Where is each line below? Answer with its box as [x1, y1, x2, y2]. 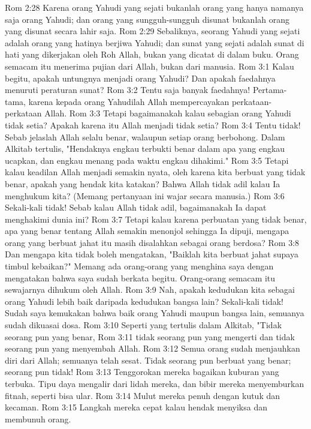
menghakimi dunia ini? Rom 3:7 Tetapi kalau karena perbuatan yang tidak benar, [5, 212, 307, 225]
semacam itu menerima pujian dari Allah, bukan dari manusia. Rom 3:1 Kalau [5, 59, 294, 72]
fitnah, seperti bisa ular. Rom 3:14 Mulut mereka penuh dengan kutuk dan [5, 389, 280, 401]
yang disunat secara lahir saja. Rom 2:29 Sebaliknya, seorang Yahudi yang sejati [5, 25, 300, 37]
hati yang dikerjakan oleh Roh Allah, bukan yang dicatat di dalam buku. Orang [5, 48, 299, 61]
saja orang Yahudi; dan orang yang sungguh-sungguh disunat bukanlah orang [5, 13, 289, 25]
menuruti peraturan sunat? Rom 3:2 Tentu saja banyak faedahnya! [5, 83, 250, 96]
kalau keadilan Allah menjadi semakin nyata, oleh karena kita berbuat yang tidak [5, 166, 306, 178]
